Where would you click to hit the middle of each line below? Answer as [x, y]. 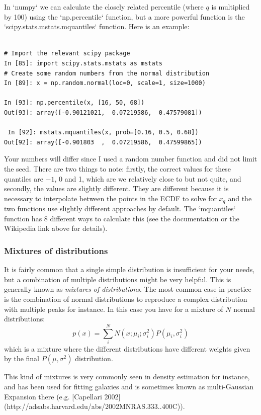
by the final [22, 358]
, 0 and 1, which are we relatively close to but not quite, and [148, 178]
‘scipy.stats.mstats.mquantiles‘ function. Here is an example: [97, 26]
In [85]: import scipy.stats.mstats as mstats [83, 63]
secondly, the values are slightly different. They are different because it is [116, 188]
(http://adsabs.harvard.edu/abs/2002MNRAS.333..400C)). [95, 406]
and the [240, 198]
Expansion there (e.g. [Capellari [53, 396]
